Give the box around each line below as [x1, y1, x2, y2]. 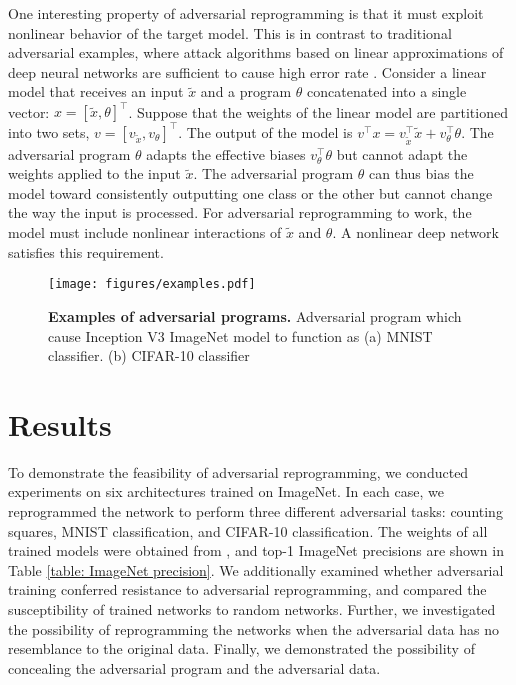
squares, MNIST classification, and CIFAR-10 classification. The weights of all [8, 520, 488, 541]
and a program [200, 81, 292, 102]
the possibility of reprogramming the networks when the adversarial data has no [8, 618, 500, 639]
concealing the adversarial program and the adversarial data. [8, 657, 381, 678]
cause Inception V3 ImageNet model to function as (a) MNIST [48, 325, 433, 346]
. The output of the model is [178, 121, 353, 142]
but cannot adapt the [336, 143, 468, 164]
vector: [8, 101, 50, 122]
